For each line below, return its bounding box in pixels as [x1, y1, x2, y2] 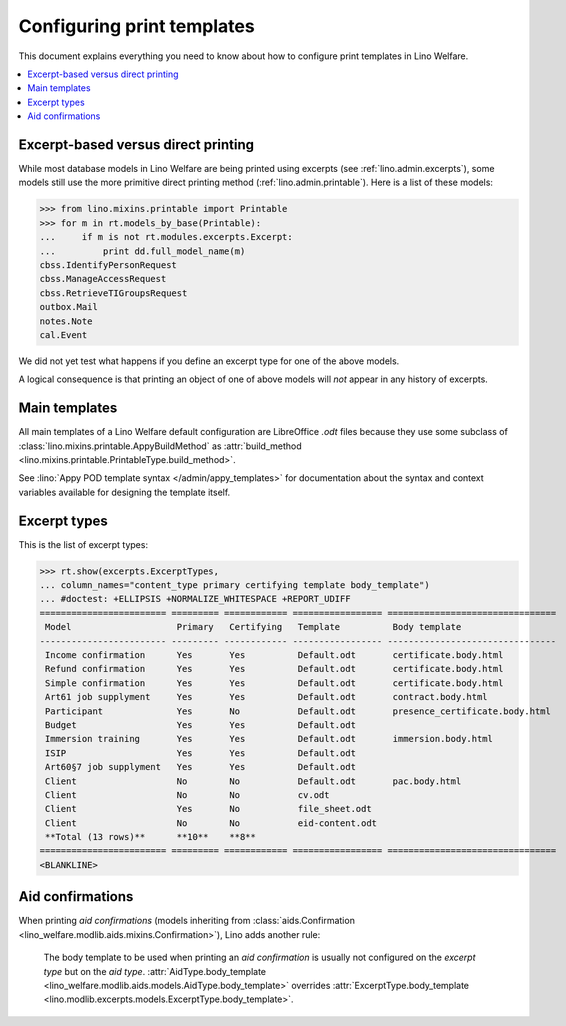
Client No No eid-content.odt [45, 817, 378, 829]
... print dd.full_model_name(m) [39, 245, 246, 257]
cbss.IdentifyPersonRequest [39, 259, 177, 270]
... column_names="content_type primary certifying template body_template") [39, 580, 430, 591]
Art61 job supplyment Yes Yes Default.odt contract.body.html [45, 691, 489, 703]
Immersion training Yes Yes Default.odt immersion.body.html [45, 733, 494, 745]
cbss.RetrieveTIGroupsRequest [39, 287, 188, 299]
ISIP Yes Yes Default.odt [45, 747, 357, 759]
